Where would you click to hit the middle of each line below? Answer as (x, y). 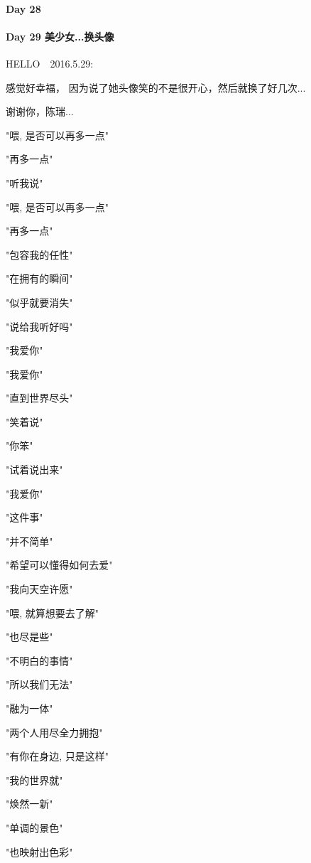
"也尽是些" (29, 637)
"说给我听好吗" (39, 326)
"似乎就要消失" (39, 302)
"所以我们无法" (39, 684)
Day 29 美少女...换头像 (60, 36)
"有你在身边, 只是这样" (58, 756)
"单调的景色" (34, 827)
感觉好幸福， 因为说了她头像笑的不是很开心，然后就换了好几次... (156, 87)
